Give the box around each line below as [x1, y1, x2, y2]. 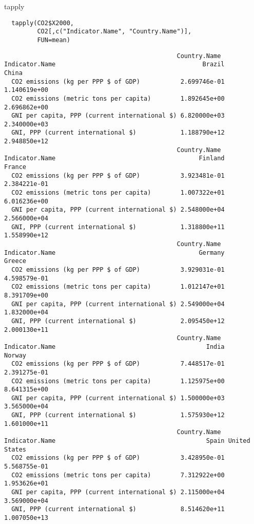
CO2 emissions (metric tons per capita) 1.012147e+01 [11, 283, 225, 291]
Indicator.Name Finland [4, 155, 225, 162]
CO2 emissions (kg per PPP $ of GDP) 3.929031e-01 [11, 266, 225, 273]
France [4, 163, 26, 171]
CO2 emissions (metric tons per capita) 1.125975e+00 [11, 377, 225, 385]
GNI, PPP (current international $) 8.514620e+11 [11, 506, 225, 513]
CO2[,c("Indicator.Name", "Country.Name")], [37, 28, 192, 35]
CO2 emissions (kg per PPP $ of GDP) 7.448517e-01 [11, 360, 225, 368]
